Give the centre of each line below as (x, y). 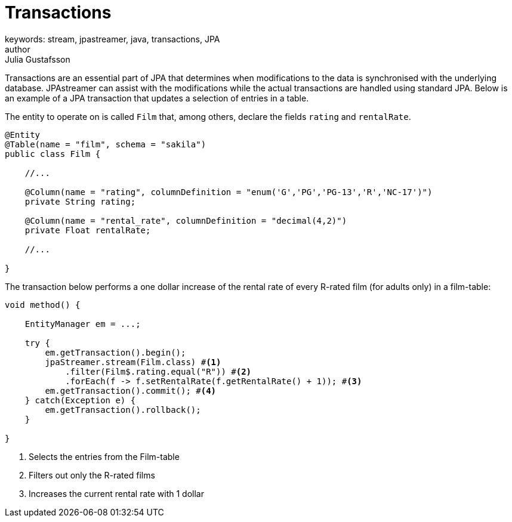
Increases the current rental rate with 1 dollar (116, 493)
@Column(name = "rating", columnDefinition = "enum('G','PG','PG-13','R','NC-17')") (229, 192)
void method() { (43, 305)
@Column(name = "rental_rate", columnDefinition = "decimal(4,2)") (186, 220)
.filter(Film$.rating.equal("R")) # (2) (158, 371)
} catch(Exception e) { (80, 400)
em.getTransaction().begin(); (115, 352)
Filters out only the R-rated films (92, 475)
